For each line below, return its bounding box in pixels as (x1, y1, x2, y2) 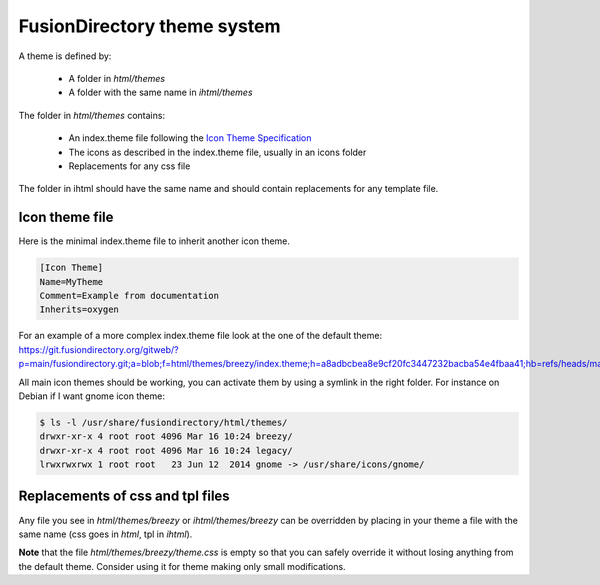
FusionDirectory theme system (18, 15, 281, 37)
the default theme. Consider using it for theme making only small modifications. (18, 560, 346, 572)
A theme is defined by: (18, 50, 112, 62)
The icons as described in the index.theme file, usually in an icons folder (68, 146, 367, 158)
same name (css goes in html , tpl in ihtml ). (18, 528, 193, 540)
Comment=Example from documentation (39, 290, 220, 301)
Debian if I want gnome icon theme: (18, 390, 165, 402)
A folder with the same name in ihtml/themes (68, 86, 254, 99)
